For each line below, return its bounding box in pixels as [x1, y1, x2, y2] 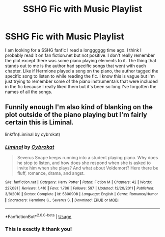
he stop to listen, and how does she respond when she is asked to [17, 160, 151, 166]
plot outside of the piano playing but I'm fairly [5, 111, 147, 119]
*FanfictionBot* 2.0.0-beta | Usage [5, 213, 72, 219]
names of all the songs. [5, 89, 53, 95]
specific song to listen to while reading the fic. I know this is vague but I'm [5, 73, 155, 79]
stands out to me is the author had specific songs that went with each [5, 63, 146, 69]
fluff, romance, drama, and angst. [17, 170, 85, 176]
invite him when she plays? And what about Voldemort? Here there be [17, 165, 159, 171]
